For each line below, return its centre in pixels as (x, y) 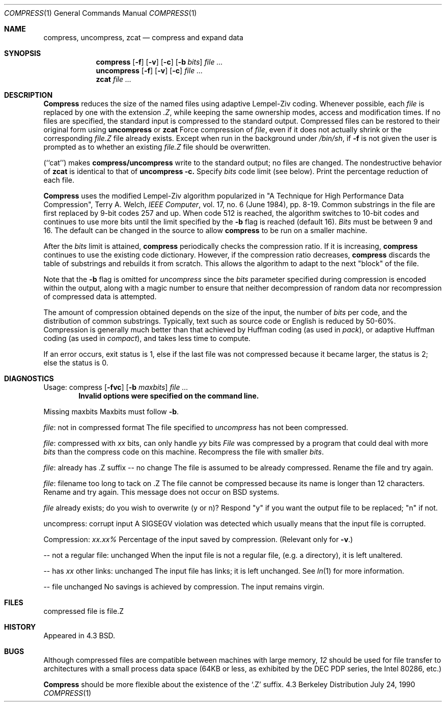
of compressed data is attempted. (100, 296)
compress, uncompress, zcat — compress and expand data (143, 37)
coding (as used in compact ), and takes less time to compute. (147, 338)
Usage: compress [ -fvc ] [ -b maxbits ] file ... (116, 387)
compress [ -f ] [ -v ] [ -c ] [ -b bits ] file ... (159, 62)
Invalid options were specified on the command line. (169, 396)
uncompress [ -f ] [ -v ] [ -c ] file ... (149, 70)
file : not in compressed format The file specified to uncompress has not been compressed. (196, 427)
